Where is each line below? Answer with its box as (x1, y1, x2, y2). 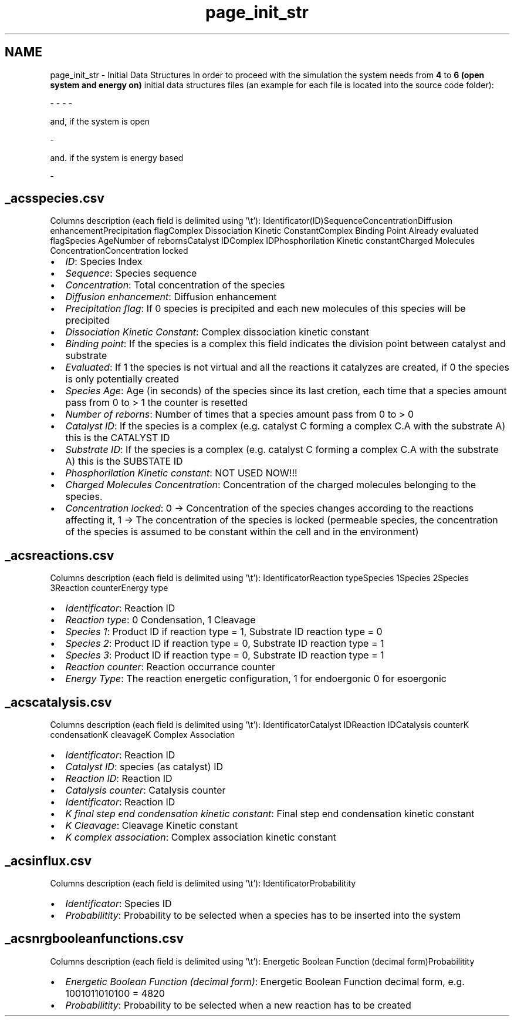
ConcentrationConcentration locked (50, 246, 188, 256)
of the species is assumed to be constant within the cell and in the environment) (65, 526, 419, 538)
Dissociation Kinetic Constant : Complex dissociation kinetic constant (65, 326, 370, 338)
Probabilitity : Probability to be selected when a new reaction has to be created (65, 999, 411, 1011)
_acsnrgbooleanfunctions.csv (5, 931, 184, 946)
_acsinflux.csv (5, 853, 92, 868)
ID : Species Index (65, 256, 143, 268)
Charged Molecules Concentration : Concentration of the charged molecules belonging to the (65, 479, 476, 491)
